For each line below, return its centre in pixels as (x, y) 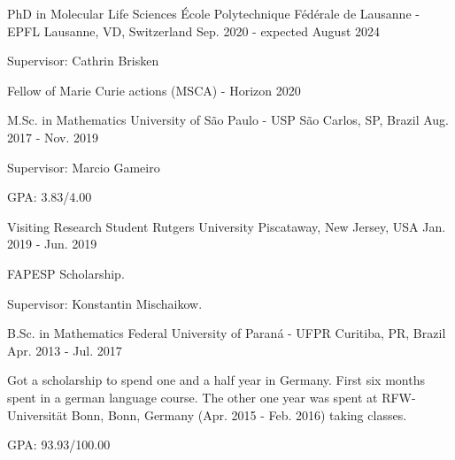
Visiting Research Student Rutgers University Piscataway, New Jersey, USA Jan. (227, 226)
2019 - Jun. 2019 (52, 244)
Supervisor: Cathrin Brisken (83, 61)
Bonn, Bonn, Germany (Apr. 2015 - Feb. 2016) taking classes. (239, 414)
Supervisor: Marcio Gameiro (84, 167)
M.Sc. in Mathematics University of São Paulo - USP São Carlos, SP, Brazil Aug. (228, 120)
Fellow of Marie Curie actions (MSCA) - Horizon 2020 (154, 90)
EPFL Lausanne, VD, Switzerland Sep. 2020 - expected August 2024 (194, 31)
